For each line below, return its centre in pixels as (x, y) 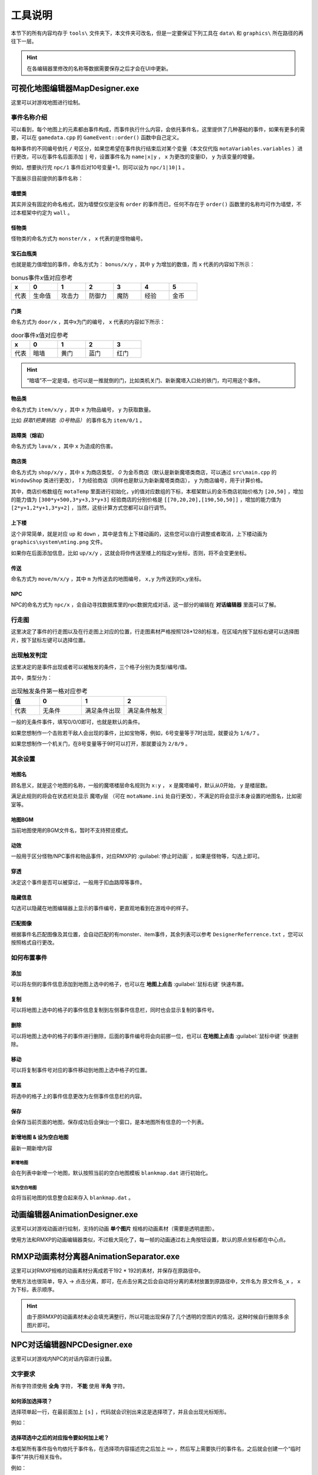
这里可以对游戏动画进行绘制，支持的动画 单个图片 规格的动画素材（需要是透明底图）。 (114, 1229)
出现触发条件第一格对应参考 (49, 691)
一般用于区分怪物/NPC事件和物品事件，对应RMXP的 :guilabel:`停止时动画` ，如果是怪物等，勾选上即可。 (137, 856)
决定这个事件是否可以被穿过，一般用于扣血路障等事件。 (78, 882)
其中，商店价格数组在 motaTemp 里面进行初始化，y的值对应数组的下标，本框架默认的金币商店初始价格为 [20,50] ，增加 (157, 491)
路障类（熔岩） (29, 435)
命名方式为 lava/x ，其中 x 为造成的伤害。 (63, 446)
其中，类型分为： (32, 678)
